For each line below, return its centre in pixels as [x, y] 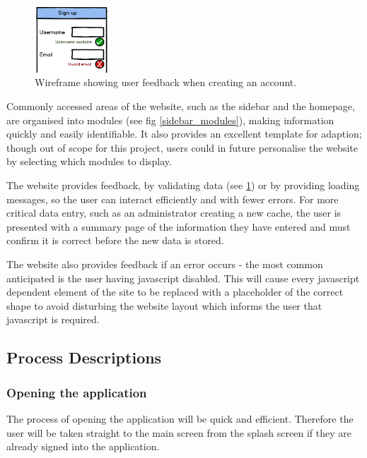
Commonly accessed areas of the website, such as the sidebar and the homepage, [181, 106]
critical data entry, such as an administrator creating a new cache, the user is [174, 213]
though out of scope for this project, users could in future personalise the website [182, 147]
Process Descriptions [84, 357]
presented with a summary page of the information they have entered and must [179, 226]
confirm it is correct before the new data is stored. [115, 240]
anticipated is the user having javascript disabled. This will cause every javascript [183, 278]
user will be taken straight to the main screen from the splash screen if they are [179, 432]
